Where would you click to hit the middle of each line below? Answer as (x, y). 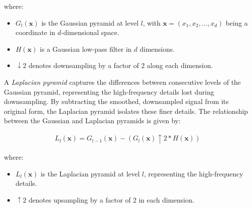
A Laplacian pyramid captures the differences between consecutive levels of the (123, 82)
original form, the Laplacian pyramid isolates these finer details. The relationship (126, 111)
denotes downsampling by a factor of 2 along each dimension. (121, 65)
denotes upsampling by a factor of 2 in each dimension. (112, 199)
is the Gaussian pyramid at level (90, 22)
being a (237, 22)
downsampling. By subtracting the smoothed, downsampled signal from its (116, 101)
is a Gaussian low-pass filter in (86, 49)
